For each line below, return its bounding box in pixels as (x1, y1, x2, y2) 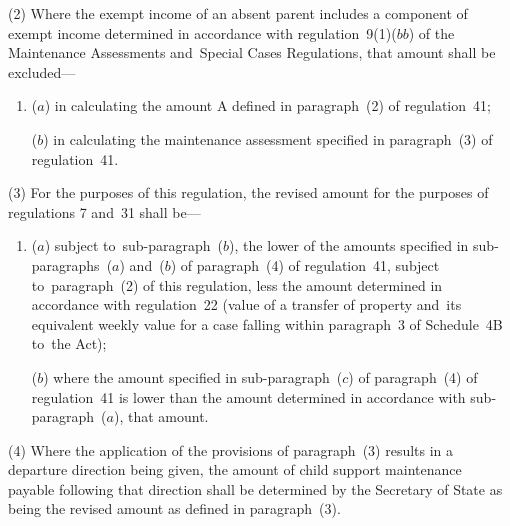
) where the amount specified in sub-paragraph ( (43, 366, 343, 387)
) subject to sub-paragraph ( (44, 235, 224, 256)
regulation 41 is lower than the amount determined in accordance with (31, 386, 466, 407)
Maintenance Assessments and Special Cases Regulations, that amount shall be (8, 42, 496, 63)
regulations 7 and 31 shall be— (8, 201, 201, 222)
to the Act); (31, 333, 107, 354)
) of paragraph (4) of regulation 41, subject (170, 254, 440, 275)
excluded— (8, 61, 76, 82)
